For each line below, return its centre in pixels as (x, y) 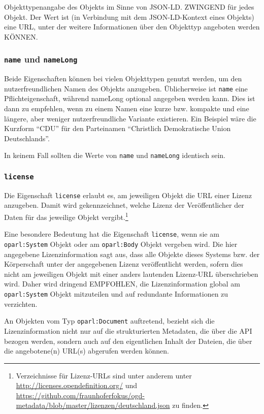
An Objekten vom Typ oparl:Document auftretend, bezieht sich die (109, 321)
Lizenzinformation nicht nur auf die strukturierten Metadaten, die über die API (128, 330)
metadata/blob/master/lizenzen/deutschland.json (93, 405)
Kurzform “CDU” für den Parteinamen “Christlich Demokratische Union (118, 128)
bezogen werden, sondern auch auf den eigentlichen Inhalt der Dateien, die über (128, 341)
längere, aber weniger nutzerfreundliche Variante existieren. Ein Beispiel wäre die (130, 118)
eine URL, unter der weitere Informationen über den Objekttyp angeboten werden (132, 27)
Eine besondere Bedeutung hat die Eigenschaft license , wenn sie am (112, 234)
